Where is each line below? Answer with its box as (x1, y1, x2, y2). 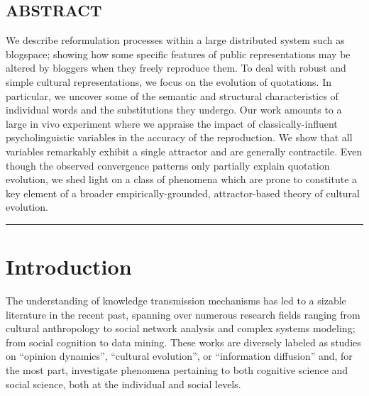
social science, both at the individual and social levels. (6, 376, 241, 391)
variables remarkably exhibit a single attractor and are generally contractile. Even (6, 143, 363, 158)
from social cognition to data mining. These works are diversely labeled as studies (6, 334, 361, 349)
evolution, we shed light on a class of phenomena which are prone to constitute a (6, 172, 358, 187)
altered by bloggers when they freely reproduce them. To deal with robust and (6, 60, 346, 75)
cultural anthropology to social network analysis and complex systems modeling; (6, 321, 356, 336)
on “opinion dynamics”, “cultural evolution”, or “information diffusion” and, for (6, 348, 353, 363)
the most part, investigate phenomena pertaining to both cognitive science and (6, 363, 348, 378)
